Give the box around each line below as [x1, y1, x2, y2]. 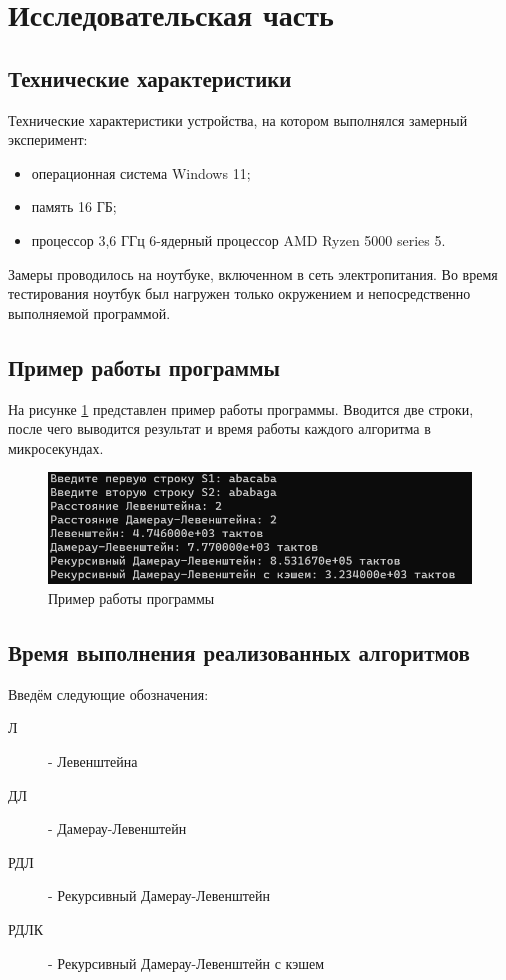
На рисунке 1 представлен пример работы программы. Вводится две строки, [8, 398, 474, 419]
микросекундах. [8, 437, 104, 458]
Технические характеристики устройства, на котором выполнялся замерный [8, 109, 468, 130]
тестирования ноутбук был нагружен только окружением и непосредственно [8, 283, 471, 304]
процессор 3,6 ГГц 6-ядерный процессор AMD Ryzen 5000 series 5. [31, 229, 446, 250]
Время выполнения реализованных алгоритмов [8, 637, 470, 668]
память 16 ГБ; [31, 196, 117, 217]
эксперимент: [8, 129, 88, 150]
